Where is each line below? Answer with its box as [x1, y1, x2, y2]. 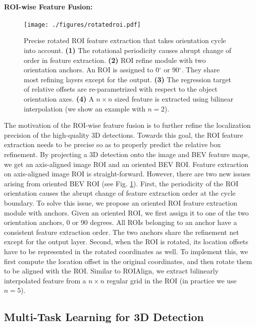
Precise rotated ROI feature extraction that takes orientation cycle [24, 35, 226, 46]
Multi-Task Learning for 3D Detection [4, 309, 204, 325]
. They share [181, 64, 220, 75]
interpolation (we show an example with [24, 103, 146, 113]
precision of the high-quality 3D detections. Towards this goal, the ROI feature [4, 129, 243, 140]
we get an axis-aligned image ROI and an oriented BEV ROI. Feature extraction [4, 159, 249, 169]
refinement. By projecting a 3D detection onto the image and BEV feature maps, [4, 149, 250, 159]
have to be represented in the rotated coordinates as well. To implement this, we [4, 246, 248, 256]
